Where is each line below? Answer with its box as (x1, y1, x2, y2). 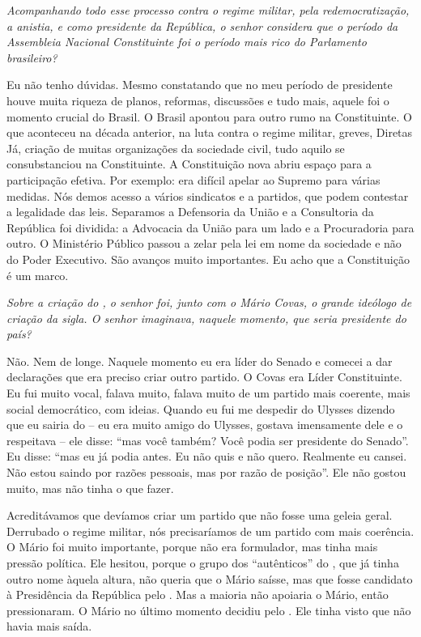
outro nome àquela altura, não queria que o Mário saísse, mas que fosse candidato (6, 570, 413, 587)
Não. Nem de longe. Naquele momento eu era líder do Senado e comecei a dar (6, 352, 393, 369)
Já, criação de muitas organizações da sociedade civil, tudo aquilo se (6, 139, 345, 156)
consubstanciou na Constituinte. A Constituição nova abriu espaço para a (6, 155, 372, 172)
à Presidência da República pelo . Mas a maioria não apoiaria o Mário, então (6, 586, 389, 603)
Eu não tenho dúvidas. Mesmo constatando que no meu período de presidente (6, 76, 393, 93)
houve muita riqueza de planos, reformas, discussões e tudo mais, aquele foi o (6, 91, 389, 108)
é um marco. (6, 266, 69, 283)
